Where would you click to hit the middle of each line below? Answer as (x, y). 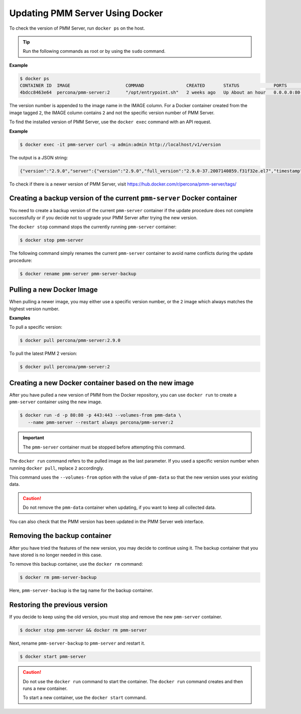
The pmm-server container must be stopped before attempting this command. (104, 447)
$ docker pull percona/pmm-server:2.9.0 (70, 340)
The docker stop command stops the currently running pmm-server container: (93, 227)
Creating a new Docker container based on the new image (102, 383)
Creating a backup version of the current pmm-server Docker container (123, 198)
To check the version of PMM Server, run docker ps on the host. (77, 28)
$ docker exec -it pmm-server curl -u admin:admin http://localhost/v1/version (120, 144)
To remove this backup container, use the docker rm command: (76, 564)
